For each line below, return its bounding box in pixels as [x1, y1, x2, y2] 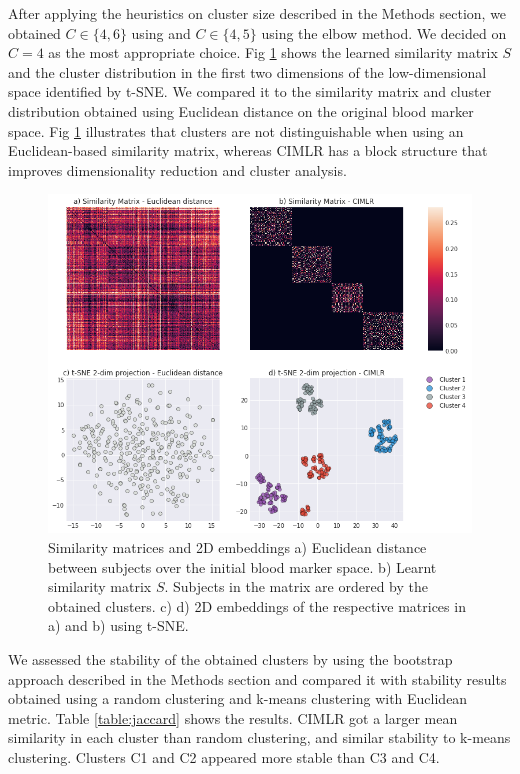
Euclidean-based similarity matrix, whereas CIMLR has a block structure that [8, 140, 488, 161]
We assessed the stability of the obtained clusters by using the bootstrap [8, 648, 453, 669]
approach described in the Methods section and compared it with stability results [8, 668, 507, 689]
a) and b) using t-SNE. [48, 615, 189, 636]
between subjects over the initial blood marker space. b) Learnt [48, 556, 437, 577]
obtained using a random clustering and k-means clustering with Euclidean [8, 688, 468, 709]
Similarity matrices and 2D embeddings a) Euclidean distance [48, 537, 427, 558]
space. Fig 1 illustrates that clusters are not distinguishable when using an [8, 120, 464, 141]
